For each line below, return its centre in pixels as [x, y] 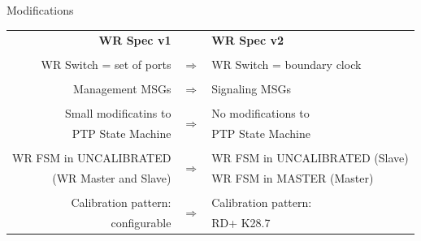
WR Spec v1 [135, 39]
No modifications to [260, 113]
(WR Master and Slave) [112, 177]
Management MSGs [122, 88]
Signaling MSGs [251, 88]
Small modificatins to [118, 113]
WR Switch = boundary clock [286, 64]
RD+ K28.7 [241, 222]
